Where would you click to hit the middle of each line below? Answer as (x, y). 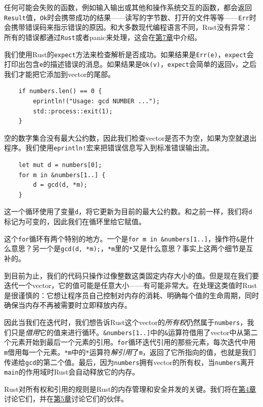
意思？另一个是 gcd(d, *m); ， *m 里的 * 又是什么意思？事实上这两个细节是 (128, 248)
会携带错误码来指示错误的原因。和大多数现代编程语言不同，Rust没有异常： (128, 27)
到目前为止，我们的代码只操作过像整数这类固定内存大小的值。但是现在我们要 (131, 275)
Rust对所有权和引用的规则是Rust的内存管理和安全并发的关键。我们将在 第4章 (130, 389)
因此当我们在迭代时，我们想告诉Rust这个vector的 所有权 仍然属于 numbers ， (126, 322)
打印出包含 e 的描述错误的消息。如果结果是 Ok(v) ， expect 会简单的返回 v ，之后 (130, 64)
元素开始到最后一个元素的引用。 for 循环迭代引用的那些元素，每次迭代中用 (133, 342)
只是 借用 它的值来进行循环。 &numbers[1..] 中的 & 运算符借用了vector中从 (127, 332)
